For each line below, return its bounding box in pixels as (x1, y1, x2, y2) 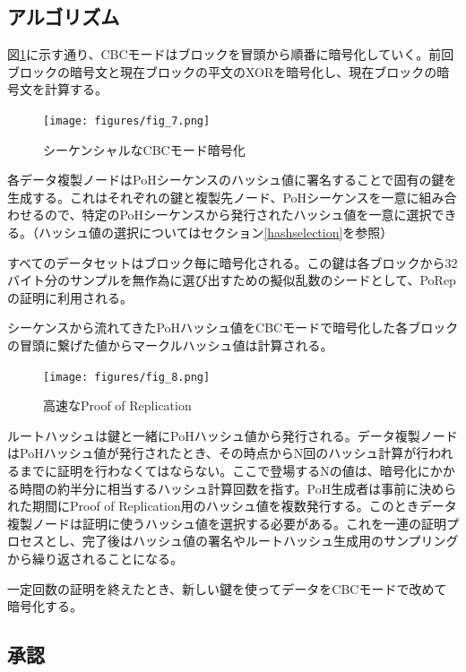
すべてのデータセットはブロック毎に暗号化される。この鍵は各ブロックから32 (7, 253, 458, 271)
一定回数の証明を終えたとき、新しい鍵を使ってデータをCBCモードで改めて (7, 579, 447, 598)
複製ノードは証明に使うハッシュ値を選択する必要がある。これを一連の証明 (7, 513, 446, 532)
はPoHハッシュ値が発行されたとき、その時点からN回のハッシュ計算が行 (7, 444, 429, 462)
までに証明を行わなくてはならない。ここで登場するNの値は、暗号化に (19, 461, 430, 480)
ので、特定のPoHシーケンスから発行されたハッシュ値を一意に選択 (44, 205, 432, 224)
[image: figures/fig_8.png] (43, 370, 211, 383)
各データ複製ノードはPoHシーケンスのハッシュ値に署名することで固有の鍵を (7, 170, 457, 189)
